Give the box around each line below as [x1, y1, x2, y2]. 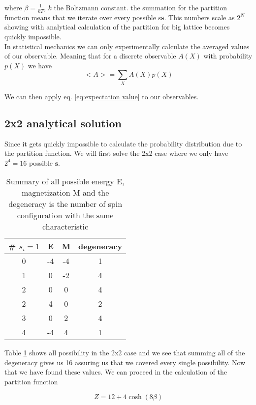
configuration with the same [17, 209, 114, 221]
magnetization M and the [21, 187, 109, 199]
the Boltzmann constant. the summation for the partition [54, 2, 227, 12]
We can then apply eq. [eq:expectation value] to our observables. [4, 91, 199, 101]
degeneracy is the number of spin [8, 198, 123, 210]
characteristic [42, 221, 89, 232]
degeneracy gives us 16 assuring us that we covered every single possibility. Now [4, 357, 246, 367]
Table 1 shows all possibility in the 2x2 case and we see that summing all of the [4, 347, 245, 358]
